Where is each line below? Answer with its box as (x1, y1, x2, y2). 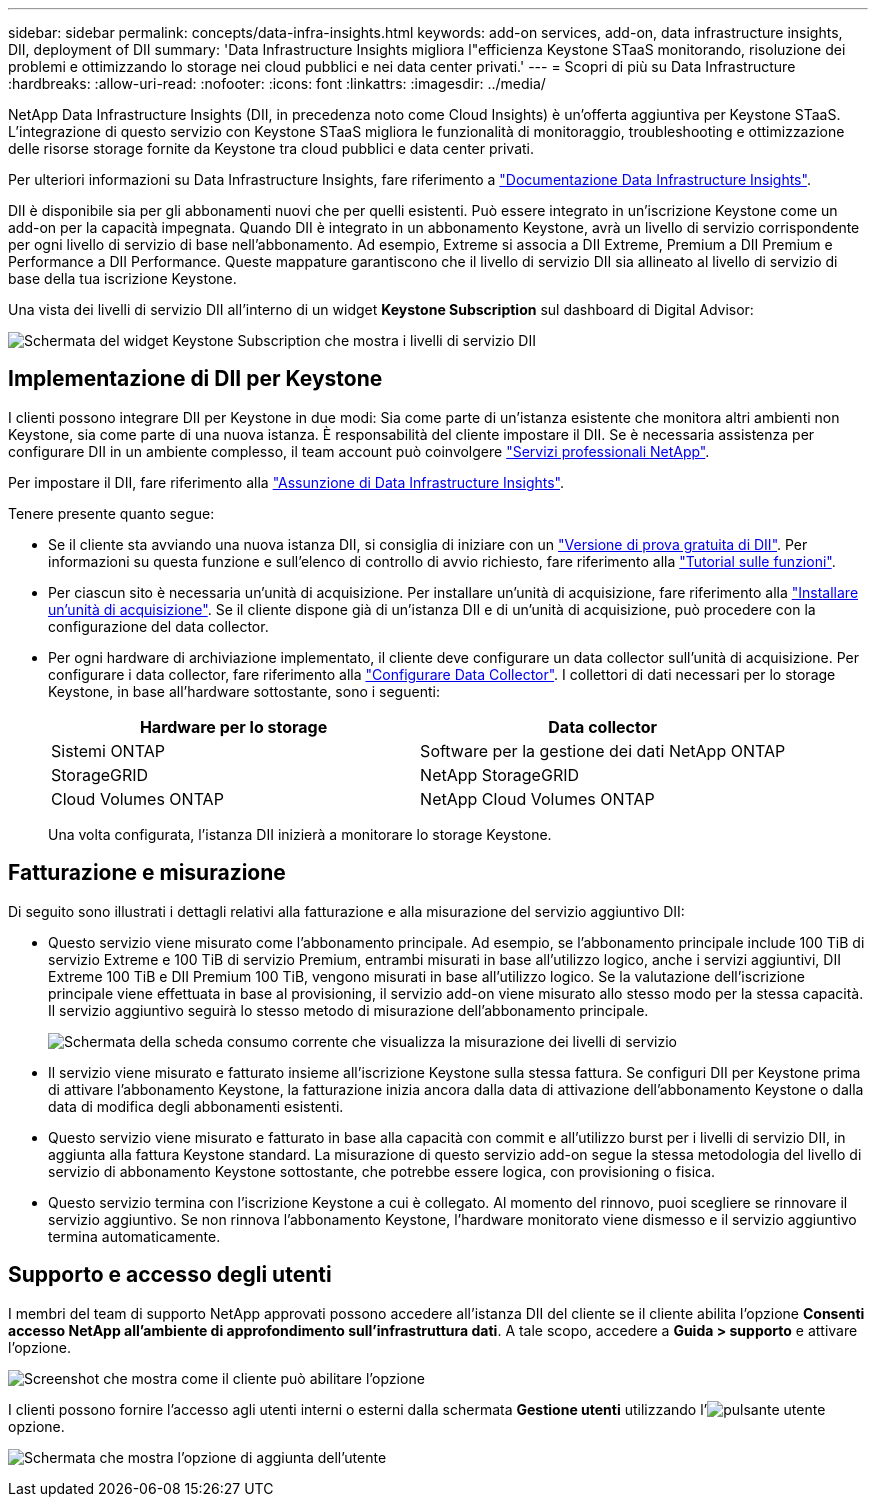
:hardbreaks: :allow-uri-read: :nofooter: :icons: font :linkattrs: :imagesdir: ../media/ (8, 75, 546, 92)
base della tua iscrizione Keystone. (8, 270, 237, 287)
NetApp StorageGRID (420, 764, 580, 785)
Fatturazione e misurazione (8, 860, 286, 886)
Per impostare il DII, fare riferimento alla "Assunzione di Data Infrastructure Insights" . (8, 473, 565, 491)
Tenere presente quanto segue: (8, 504, 215, 522)
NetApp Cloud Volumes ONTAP (420, 788, 655, 809)
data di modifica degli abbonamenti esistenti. (48, 1097, 344, 1115)
